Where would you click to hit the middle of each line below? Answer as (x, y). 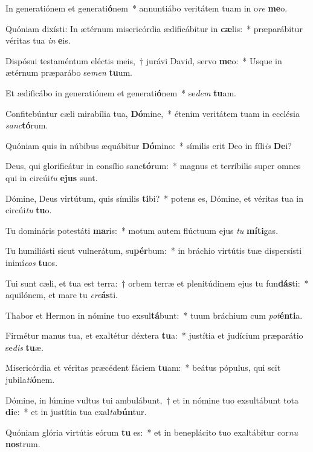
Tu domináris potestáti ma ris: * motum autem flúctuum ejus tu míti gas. (142, 230)
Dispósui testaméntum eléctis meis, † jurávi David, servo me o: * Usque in (144, 60)
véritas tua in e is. (38, 40)
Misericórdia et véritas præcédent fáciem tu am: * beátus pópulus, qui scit (143, 367)
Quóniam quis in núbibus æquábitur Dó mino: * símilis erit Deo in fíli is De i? (149, 145)
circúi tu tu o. (29, 210)
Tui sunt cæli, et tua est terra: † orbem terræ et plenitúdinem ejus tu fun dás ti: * (157, 283)
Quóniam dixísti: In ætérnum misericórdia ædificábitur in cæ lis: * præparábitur (154, 28)
